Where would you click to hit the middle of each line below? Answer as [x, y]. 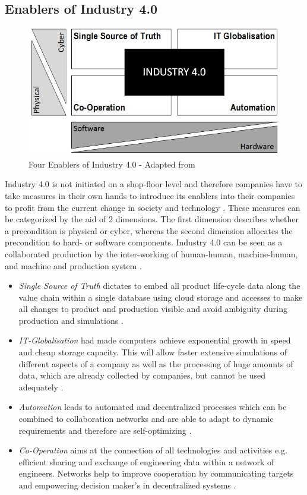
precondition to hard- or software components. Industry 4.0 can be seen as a [144, 242]
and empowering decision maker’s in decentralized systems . [127, 485]
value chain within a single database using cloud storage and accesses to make [161, 297]
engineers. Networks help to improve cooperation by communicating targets [156, 473]
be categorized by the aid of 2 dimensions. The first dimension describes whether [152, 219]
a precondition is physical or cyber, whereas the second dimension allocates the [149, 230]
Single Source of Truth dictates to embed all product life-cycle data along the [159, 286]
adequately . [41, 387]
